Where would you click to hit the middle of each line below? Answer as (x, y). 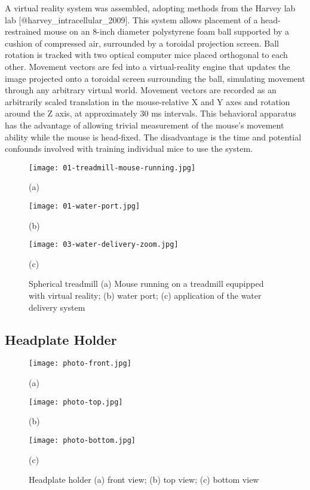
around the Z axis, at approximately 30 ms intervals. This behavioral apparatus (151, 113)
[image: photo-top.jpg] (76, 402)
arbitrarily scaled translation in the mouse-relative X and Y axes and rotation (148, 101)
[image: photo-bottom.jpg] (82, 440)
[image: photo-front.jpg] (80, 364)
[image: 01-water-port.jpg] (85, 206)
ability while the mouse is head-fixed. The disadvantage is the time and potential (153, 137)
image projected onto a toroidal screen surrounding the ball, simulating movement (155, 78)
